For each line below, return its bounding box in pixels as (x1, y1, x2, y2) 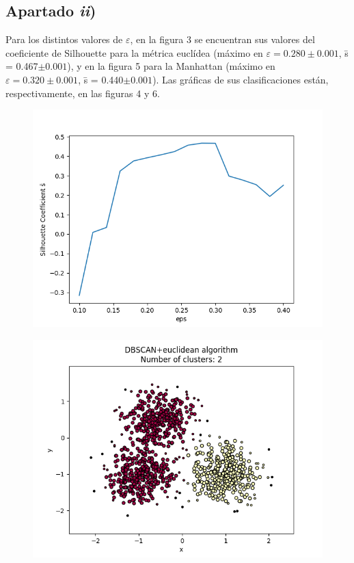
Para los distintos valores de (5, 32, 123, 47)
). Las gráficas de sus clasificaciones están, (152, 72, 329, 86)
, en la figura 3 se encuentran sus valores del (130, 32, 315, 47)
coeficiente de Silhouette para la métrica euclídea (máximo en (5, 45, 263, 60)
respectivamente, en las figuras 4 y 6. (5, 86, 160, 100)
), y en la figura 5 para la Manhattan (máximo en (67, 59, 275, 73)
